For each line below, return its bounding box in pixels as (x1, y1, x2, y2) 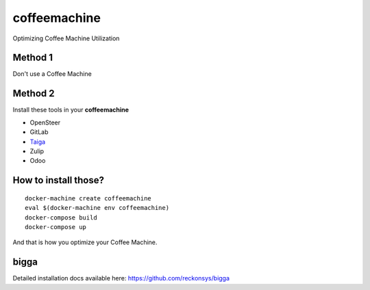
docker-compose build (25, 213, 97, 222)
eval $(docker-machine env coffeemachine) (25, 204, 170, 212)
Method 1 (12, 52, 53, 64)
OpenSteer (29, 118, 61, 127)
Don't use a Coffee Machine (12, 70, 92, 78)
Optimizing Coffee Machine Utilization (12, 34, 120, 42)
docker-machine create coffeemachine (25, 194, 152, 202)
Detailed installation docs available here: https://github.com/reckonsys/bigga (12, 274, 230, 282)
